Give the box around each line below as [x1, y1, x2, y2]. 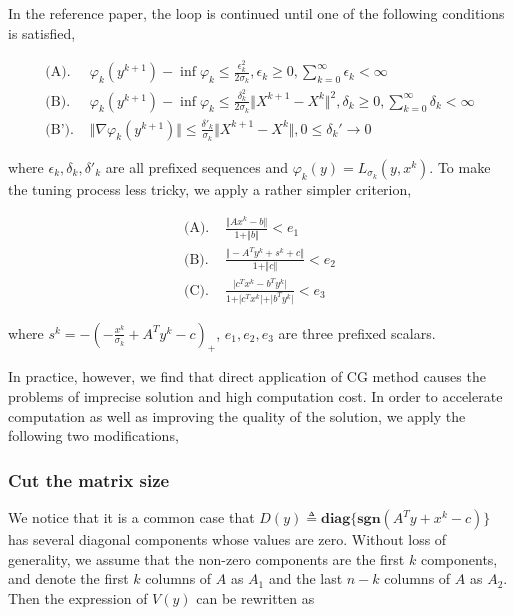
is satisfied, [8, 22, 76, 43]
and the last [268, 568, 343, 589]
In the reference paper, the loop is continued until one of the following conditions [8, 3, 505, 23]
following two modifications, [8, 425, 179, 446]
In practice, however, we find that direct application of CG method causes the [8, 366, 486, 387]
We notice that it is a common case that [8, 507, 255, 528]
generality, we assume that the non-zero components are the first [8, 548, 405, 569]
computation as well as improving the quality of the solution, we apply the [8, 405, 466, 426]
